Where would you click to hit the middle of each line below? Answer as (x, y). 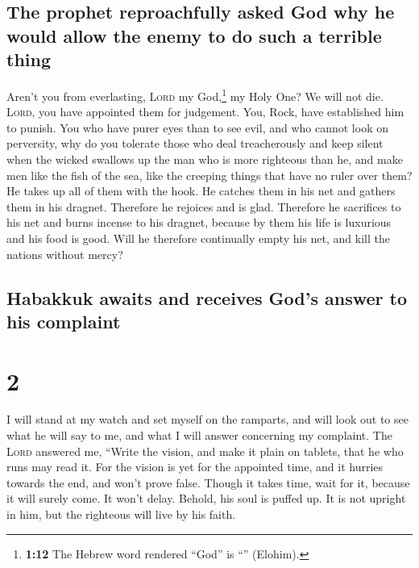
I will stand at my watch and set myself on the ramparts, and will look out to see (207, 419)
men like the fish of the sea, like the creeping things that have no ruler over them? (209, 175)
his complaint (64, 321)
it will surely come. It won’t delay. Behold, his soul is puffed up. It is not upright (206, 498)
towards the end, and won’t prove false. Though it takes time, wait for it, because (208, 482)
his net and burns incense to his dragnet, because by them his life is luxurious (199, 222)
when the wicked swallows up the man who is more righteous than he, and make (205, 159)
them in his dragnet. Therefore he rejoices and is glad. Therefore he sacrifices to (204, 206)
